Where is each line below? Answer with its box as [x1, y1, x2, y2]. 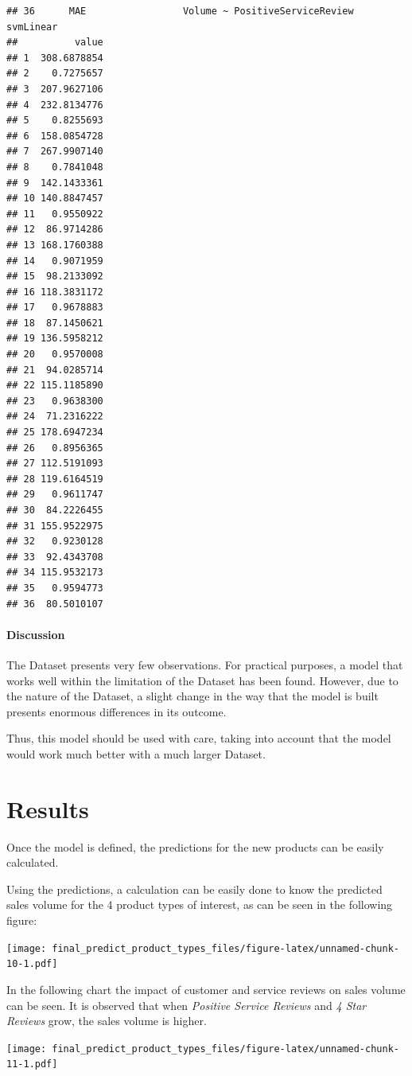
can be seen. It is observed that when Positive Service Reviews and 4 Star [6, 996, 367, 1013]
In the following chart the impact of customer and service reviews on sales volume [6, 980, 406, 997]
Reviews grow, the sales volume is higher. [6, 1012, 207, 1029]
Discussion [6, 626, 65, 642]
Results [6, 792, 89, 825]
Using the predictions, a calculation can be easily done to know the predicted [6, 880, 383, 897]
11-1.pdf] [6, 1058, 58, 1070]
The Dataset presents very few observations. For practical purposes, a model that [6, 656, 403, 672]
